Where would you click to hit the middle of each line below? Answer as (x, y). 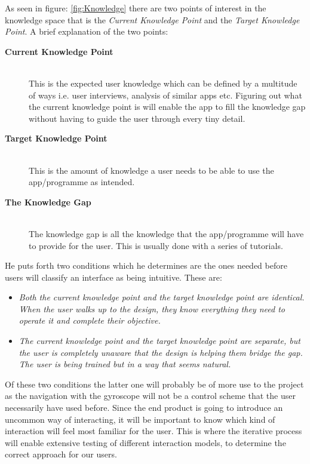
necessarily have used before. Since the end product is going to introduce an (144, 408)
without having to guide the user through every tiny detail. (137, 118)
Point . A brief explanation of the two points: (87, 31)
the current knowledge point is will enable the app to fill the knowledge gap (167, 107)
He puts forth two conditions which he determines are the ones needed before (146, 265)
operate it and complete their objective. (90, 320)
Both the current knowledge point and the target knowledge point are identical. (162, 297)
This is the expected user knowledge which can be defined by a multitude (163, 83)
